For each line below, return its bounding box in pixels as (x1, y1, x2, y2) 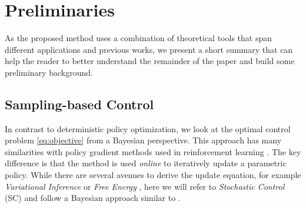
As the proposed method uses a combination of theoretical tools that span (5, 32, 272, 44)
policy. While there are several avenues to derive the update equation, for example (5, 169, 301, 181)
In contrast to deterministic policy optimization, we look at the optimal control (5, 122, 291, 135)
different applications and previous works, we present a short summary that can (5, 43, 293, 55)
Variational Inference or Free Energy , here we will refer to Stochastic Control (5, 180, 285, 192)
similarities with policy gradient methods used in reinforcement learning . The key (5, 145, 301, 157)
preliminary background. (5, 66, 93, 78)
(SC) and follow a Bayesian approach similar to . (5, 192, 181, 204)
